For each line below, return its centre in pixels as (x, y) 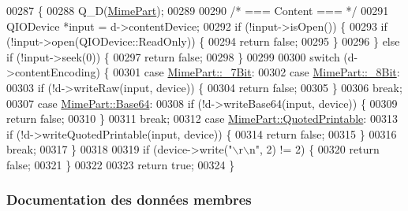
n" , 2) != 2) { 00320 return (314, 149)
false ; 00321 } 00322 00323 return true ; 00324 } (121, 164)
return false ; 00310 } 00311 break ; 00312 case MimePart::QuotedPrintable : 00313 (202, 118)
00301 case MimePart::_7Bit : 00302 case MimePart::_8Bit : (256, 72)
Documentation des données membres (129, 200)
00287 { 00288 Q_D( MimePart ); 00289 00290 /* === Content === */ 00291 (198, 10)
